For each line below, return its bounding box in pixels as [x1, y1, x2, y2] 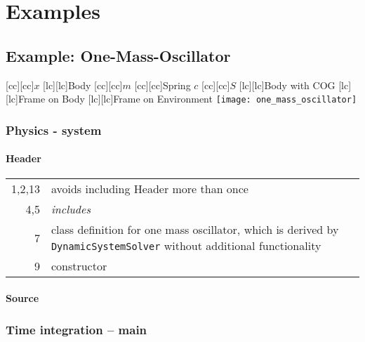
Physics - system [6, 121, 102, 138]
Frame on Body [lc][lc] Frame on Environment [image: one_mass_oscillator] [18, 91, 357, 106]
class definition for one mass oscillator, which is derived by [51, 221, 339, 238]
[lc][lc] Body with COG [239, 77, 336, 92]
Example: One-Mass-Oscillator [6, 44, 231, 66]
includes [51, 201, 91, 218]
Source [6, 291, 39, 305]
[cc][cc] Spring [134, 77, 191, 92]
